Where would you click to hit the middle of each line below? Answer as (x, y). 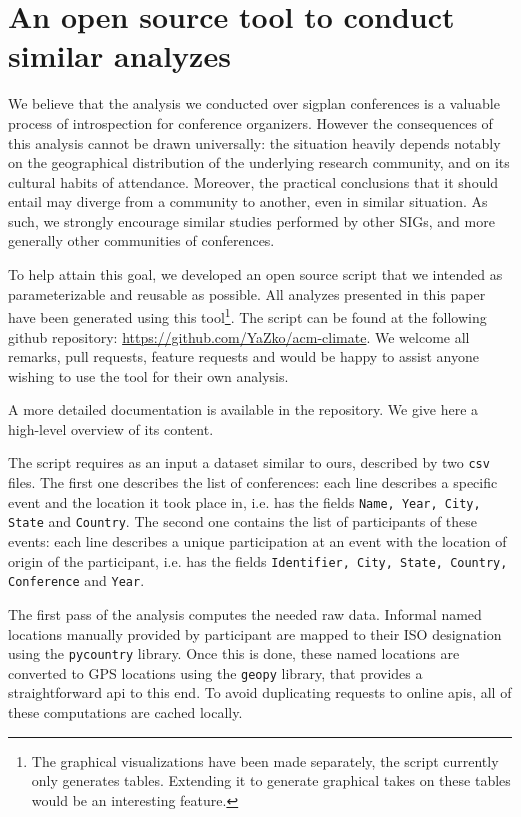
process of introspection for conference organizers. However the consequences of (250, 122)
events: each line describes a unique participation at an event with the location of (257, 541)
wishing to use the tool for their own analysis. (148, 375)
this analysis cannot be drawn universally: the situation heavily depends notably (254, 142)
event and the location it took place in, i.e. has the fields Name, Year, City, (244, 501)
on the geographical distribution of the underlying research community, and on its (259, 162)
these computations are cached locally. (125, 712)
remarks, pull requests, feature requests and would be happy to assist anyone (243, 356)
